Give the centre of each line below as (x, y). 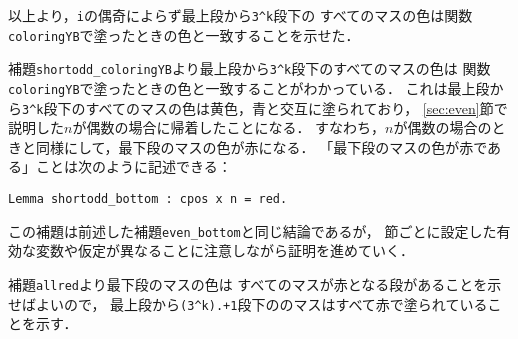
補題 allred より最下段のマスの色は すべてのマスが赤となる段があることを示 (255, 283)
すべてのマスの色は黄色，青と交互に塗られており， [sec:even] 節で (296, 107)
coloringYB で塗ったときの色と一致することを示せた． (184, 34)
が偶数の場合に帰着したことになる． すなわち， (229, 127)
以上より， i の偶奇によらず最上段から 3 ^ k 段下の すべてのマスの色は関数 (240, 15)
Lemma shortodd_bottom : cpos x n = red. (148, 199)
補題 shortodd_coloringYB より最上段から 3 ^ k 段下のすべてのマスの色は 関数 (249, 68)
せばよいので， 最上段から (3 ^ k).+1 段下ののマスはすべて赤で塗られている (248, 303)
